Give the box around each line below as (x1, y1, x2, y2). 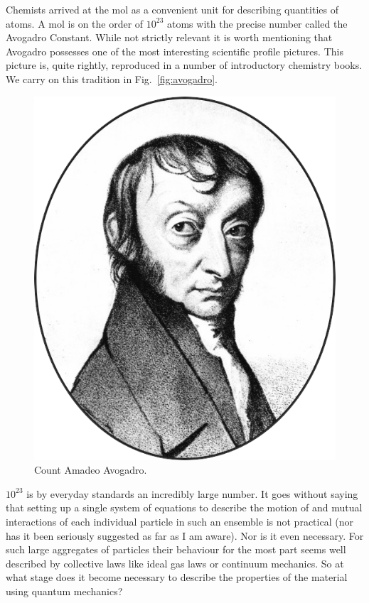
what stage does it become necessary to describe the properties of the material (6, 570, 348, 585)
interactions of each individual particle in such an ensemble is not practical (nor (6, 514, 353, 529)
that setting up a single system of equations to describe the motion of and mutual (6, 500, 363, 515)
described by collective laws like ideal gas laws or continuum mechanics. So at (6, 555, 344, 570)
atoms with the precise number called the (167, 16, 348, 31)
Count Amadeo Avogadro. (34, 462, 147, 477)
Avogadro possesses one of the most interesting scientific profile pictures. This (6, 43, 343, 58)
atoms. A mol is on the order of (6, 16, 144, 31)
